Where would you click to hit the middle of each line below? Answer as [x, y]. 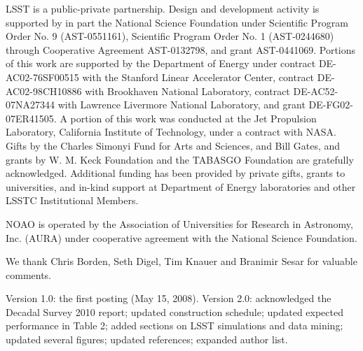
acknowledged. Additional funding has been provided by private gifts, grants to [176, 173]
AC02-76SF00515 [42, 77]
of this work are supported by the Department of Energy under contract [161, 63]
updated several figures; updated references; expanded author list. [147, 339]
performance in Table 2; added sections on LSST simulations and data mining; [174, 325]
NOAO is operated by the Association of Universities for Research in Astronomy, [179, 223]
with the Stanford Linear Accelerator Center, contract [198, 77]
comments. [29, 274]
